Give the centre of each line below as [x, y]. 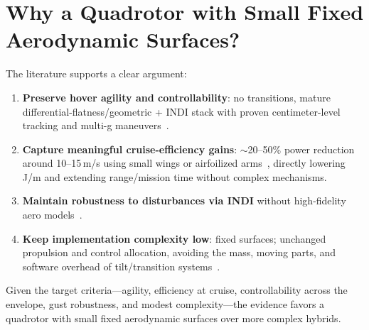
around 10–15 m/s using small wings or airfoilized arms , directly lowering [184, 163]
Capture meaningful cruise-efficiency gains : [130, 149]
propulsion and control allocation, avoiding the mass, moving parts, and [179, 252]
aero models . [52, 215]
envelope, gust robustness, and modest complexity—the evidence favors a [165, 304]
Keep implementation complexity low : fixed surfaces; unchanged [174, 238]
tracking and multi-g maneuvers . [96, 125]
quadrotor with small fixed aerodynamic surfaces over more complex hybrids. [173, 318]
